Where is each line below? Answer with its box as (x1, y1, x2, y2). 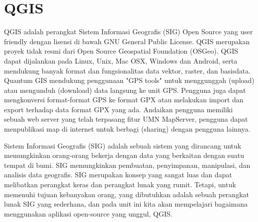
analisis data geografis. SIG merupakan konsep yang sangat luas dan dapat (4, 169, 232, 180)
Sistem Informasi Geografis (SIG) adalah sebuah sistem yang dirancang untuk (4, 140, 242, 150)
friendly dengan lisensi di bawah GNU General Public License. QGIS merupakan (4, 36, 250, 46)
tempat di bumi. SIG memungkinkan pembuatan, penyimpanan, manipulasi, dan (4, 159, 251, 170)
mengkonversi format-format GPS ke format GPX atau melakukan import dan (4, 94, 244, 105)
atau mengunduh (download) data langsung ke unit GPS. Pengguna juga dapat (4, 84, 246, 95)
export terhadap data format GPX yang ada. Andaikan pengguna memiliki (4, 104, 233, 114)
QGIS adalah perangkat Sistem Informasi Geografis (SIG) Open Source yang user (4, 26, 253, 37)
